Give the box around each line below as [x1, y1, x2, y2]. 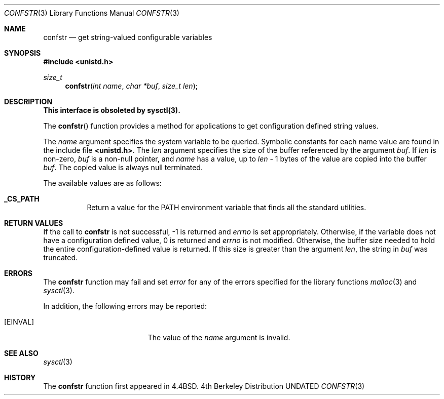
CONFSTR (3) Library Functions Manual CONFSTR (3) [4, 9, 179, 17]
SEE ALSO [4, 349, 39, 357]
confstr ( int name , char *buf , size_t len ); [65, 82, 198, 90]
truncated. [43, 253, 78, 262]
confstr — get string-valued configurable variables [43, 33, 212, 42]
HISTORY [4, 373, 36, 382]
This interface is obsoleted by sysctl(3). [43, 106, 180, 114]
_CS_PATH [4, 194, 40, 203]
